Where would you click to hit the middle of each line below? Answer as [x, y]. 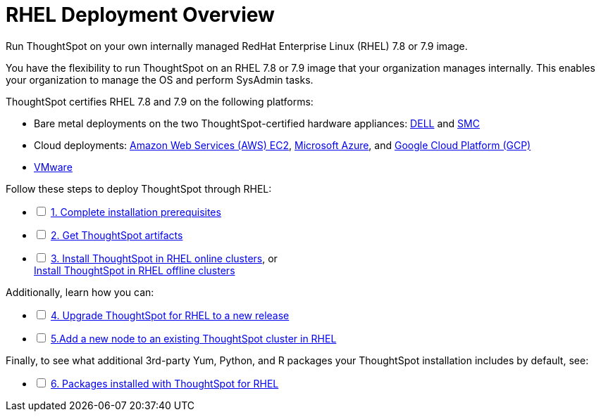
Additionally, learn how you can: [80, 292]
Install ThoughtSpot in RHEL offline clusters [135, 270]
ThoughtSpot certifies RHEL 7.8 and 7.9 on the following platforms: [160, 101]
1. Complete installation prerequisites [136, 212]
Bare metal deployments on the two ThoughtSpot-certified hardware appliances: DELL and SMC [257, 123]
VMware [53, 167]
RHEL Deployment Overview [140, 15]
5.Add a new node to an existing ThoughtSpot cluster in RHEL [193, 338]
